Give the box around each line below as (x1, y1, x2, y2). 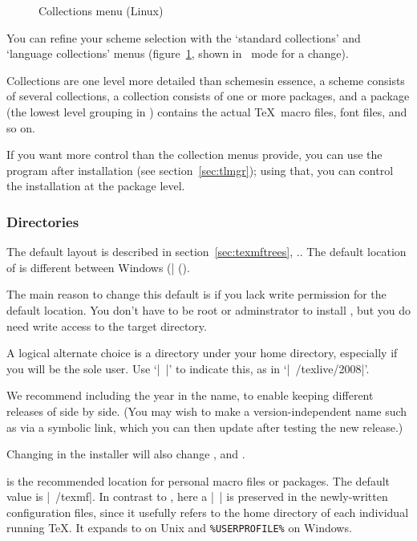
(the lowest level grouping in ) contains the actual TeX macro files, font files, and (6, 103, 407, 120)
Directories (6, 211, 79, 231)
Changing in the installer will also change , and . (6, 445, 245, 462)
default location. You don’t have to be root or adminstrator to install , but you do (6, 301, 411, 318)
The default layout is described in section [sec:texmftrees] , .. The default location (6, 243, 407, 260)
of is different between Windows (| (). (6, 258, 190, 275)
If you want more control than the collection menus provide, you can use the (6, 146, 383, 163)
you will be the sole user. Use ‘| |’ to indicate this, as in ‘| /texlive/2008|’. (6, 360, 370, 376)
